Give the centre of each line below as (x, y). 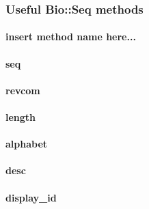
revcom (23, 90)
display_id (31, 197)
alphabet (27, 144)
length (21, 117)
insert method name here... (71, 37)
